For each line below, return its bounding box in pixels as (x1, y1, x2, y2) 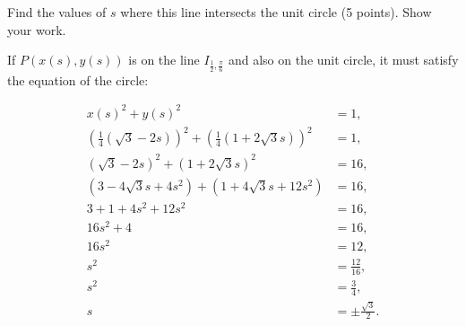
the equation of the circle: (7, 70, 149, 89)
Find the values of (7, 3, 107, 21)
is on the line (128, 50, 200, 69)
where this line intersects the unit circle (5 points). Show (120, 3, 432, 21)
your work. (7, 20, 66, 39)
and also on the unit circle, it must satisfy (228, 50, 459, 69)
